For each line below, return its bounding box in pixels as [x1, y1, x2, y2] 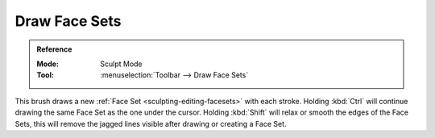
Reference [36, 44, 72, 54]
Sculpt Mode [100, 59, 143, 69]
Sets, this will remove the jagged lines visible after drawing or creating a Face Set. [14, 119, 287, 128]
